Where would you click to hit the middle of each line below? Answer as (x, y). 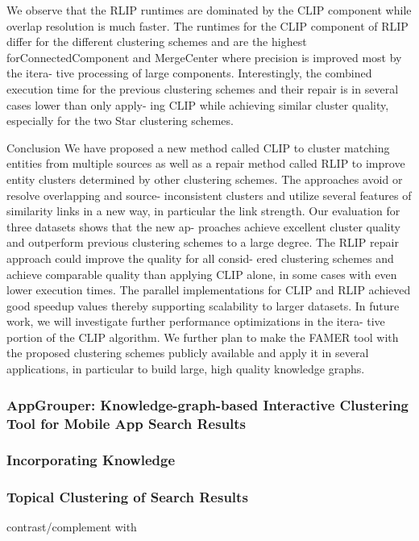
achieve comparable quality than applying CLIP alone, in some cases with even (202, 274)
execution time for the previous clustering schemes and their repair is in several (203, 88)
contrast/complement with (72, 527)
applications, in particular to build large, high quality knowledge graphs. (186, 369)
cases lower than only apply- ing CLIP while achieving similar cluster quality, (198, 104)
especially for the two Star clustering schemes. (120, 121)
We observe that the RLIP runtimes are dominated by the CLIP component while (209, 10)
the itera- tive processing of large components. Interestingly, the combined (189, 73)
